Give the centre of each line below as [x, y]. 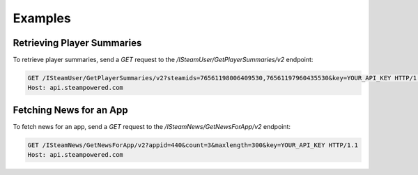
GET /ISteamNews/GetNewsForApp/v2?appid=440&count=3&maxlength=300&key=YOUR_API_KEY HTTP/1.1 [193, 145]
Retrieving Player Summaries [77, 43]
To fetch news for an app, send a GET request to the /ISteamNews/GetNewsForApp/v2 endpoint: [152, 126]
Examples [42, 18]
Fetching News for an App [70, 110]
